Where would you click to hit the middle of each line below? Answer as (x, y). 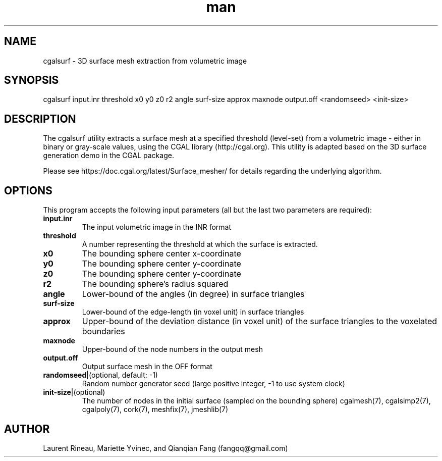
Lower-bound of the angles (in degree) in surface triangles (193, 294)
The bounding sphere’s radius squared (155, 284)
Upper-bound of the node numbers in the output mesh (172, 349)
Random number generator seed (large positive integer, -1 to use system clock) (213, 384)
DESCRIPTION (40, 119)
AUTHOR (27, 429)
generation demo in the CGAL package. (108, 156)
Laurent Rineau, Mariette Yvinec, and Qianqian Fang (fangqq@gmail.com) (165, 448)
